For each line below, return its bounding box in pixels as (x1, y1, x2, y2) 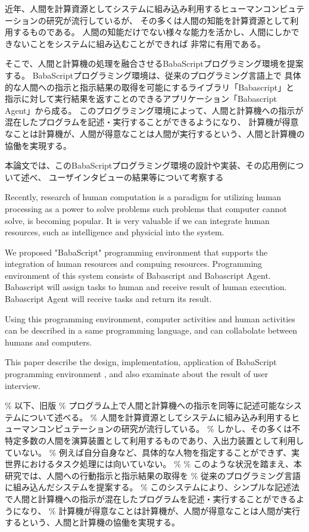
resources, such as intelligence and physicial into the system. (5, 226, 224, 238)
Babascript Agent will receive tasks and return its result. (5, 293, 212, 305)
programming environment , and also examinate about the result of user (5, 368, 269, 380)
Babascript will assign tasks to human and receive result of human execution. (5, 281, 287, 293)
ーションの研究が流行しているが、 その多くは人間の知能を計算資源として (5, 14, 291, 26)
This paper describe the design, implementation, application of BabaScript (5, 356, 277, 368)
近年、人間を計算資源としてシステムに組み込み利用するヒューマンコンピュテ (5, 2, 305, 14)
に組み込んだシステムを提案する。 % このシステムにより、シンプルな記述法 (5, 481, 299, 493)
